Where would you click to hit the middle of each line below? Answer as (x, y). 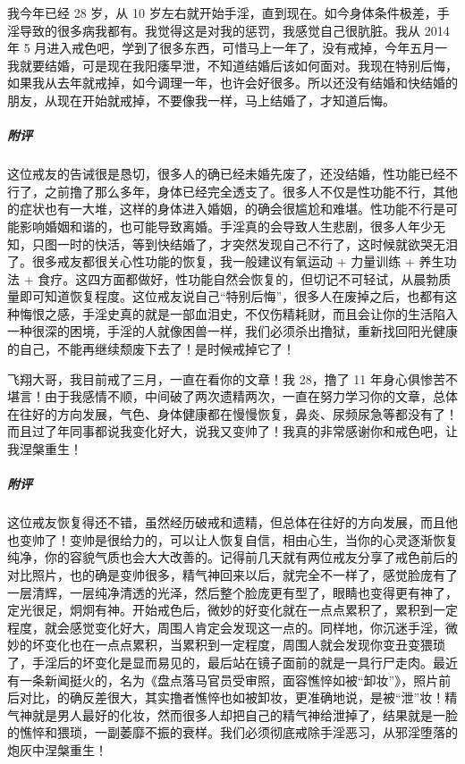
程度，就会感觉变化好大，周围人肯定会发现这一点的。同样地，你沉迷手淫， (226, 627)
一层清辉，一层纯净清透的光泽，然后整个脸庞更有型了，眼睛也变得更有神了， (232, 592)
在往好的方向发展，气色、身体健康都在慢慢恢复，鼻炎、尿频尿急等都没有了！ (232, 413)
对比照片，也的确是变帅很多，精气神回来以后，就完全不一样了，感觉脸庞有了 (232, 574)
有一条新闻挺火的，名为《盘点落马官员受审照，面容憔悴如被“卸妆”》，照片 (223, 680)
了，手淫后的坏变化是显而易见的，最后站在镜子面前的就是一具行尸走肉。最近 (232, 662)
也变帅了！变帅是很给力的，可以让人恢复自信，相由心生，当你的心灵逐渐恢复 (232, 539)
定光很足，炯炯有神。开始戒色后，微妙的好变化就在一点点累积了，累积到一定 (232, 610)
